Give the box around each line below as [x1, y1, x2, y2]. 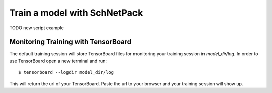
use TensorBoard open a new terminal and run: [9, 58, 107, 64]
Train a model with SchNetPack [9, 7, 143, 18]
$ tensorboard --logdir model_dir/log [18, 70, 114, 75]
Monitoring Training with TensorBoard [9, 38, 132, 46]
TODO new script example [9, 25, 64, 31]
